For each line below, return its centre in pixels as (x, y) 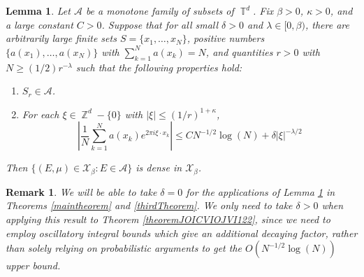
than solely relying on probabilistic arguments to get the (124, 248)
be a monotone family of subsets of (160, 10)
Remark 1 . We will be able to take (81, 191)
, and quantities (239, 51)
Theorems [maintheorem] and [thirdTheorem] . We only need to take (149, 205)
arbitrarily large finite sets (61, 38)
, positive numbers (226, 38)
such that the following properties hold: (159, 67)
